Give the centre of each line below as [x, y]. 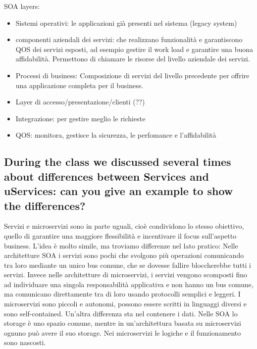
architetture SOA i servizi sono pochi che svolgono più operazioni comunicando [124, 255]
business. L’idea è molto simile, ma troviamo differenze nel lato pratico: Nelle [121, 245]
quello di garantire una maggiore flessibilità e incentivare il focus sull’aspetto [120, 235]
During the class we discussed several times [118, 162]
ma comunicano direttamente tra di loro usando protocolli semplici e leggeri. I [122, 294]
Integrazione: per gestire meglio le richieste [80, 118]
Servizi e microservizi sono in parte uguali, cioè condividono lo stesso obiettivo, [124, 226]
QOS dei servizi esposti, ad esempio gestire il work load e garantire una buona [134, 49]
